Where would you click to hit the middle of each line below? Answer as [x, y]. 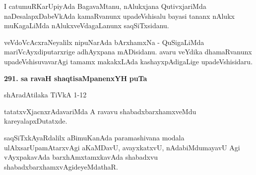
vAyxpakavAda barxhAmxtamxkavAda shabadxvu [81, 157]
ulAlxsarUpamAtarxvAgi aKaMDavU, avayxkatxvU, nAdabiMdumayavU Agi [122, 147]
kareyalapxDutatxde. [36, 121]
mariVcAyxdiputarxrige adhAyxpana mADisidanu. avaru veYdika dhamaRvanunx [128, 52]
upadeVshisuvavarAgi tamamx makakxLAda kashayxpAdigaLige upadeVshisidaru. [128, 61]
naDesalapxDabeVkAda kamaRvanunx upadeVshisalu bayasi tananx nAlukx [119, 16]
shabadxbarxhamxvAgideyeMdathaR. [61, 166]
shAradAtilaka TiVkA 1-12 [45, 95]
